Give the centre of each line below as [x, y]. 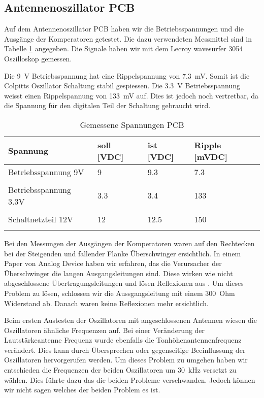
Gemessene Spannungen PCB [132, 124]
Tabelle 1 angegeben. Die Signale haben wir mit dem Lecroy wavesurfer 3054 [124, 48]
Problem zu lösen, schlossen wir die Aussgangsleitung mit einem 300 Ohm [120, 293]
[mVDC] [211, 156]
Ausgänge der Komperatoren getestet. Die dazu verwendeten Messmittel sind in [128, 38]
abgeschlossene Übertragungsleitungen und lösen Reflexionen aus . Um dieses [124, 283]
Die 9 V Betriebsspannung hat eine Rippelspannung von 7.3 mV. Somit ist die [127, 75]
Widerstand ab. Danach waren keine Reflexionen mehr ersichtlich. [106, 303]
